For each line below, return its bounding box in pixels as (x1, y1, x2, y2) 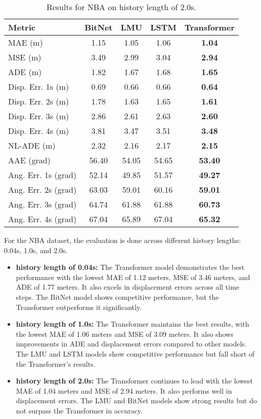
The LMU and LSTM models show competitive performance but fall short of (16, 348, 255, 359)
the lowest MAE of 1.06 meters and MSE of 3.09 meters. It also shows (16, 328, 234, 339)
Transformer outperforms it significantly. (16, 301, 142, 312)
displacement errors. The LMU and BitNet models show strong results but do (16, 395, 257, 406)
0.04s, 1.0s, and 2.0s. (4, 245, 68, 255)
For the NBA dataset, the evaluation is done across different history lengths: (4, 235, 241, 245)
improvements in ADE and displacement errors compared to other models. (16, 338, 247, 349)
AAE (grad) (8, 154, 51, 166)
